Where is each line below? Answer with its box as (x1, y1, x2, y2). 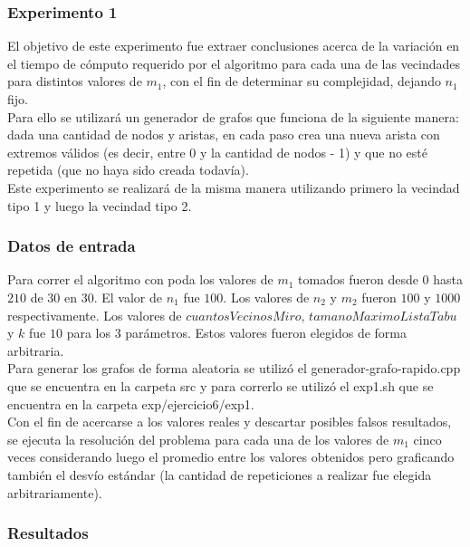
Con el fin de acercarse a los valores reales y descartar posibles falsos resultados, (7, 412, 452, 431)
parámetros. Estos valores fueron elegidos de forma (125, 323, 408, 342)
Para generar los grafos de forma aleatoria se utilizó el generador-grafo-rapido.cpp (7, 359, 461, 378)
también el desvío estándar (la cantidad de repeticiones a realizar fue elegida (7, 465, 432, 484)
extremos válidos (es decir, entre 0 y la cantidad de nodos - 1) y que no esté (7, 142, 427, 161)
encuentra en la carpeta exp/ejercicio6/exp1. (7, 394, 254, 413)
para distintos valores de (7, 72, 142, 91)
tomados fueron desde (298, 270, 418, 289)
